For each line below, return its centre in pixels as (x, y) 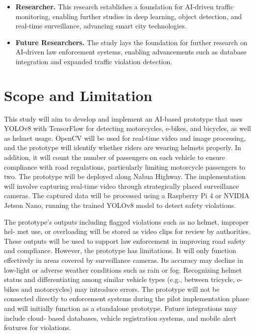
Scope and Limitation (78, 95)
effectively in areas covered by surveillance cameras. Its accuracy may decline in (124, 260)
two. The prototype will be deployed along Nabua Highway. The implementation (125, 176)
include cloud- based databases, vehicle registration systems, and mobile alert (120, 318)
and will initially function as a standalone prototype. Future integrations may (121, 308)
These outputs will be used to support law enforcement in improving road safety (125, 241)
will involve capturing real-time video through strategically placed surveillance (122, 186)
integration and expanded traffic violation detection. (94, 61)
